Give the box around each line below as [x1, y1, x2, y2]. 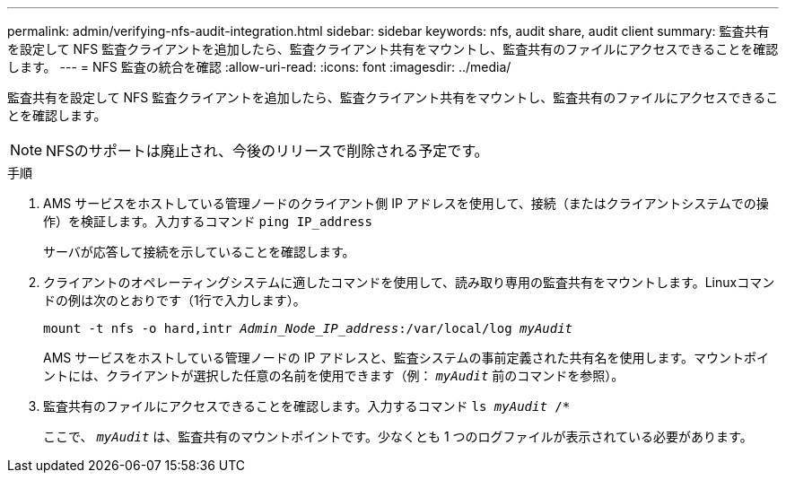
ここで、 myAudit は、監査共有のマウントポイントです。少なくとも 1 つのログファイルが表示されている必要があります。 [43, 429, 753, 444]
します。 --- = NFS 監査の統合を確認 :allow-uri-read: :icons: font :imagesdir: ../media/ [7, 59, 511, 74]
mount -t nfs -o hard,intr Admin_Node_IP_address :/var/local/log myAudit [43, 321, 573, 336]
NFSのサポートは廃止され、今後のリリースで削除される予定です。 [46, 142, 489, 160]
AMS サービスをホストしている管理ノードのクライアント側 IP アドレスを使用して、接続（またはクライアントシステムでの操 [43, 196, 769, 211]
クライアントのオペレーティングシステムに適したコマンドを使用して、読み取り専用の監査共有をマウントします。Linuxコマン [43, 275, 775, 290]
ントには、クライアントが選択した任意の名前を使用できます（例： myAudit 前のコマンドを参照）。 [43, 368, 624, 383]
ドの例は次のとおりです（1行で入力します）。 [43, 292, 306, 308]
